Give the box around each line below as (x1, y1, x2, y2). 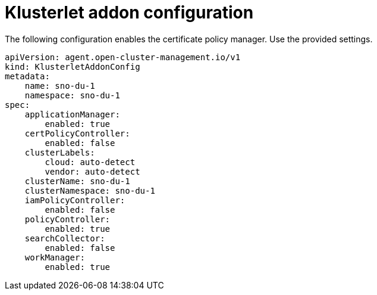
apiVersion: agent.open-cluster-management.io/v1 (5, 52, 241, 62)
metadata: (5, 71, 50, 81)
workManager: (24, 252, 85, 262)
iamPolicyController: (24, 195, 125, 205)
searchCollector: (24, 233, 105, 243)
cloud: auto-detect (45, 157, 136, 167)
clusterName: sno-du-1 (24, 176, 130, 186)
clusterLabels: (24, 147, 95, 157)
